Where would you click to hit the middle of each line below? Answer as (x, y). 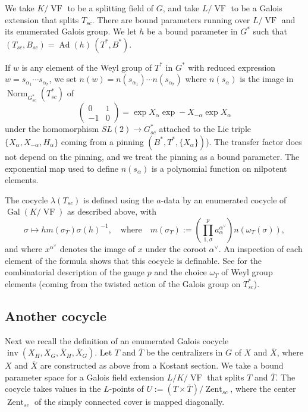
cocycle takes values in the (53, 389)
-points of (126, 389)
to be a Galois (257, 8)
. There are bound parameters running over (171, 19)
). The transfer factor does (254, 141)
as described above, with (112, 211)
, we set (63, 79)
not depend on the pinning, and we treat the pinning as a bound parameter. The (152, 156)
